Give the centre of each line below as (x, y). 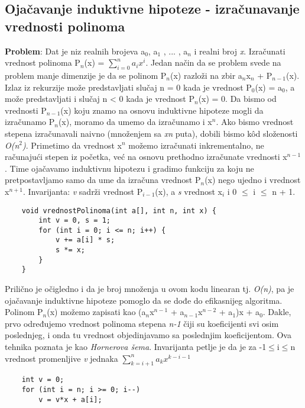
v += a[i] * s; (85, 240)
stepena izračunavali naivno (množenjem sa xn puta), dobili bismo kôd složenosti (151, 133)
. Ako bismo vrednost (255, 122)
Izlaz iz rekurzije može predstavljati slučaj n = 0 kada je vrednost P (128, 87)
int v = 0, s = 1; (74, 221)
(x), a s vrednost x (189, 191)
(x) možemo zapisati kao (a (96, 312)
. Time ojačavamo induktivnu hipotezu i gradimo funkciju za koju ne (129, 168)
